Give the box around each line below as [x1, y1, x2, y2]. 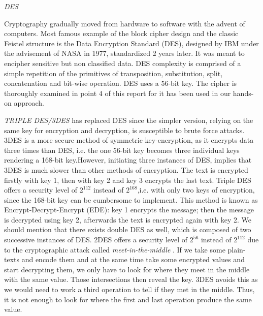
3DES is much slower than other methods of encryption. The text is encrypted [4, 164, 248, 175]
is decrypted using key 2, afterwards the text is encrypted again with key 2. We [4, 214, 251, 225]
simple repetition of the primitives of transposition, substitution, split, [4, 68, 223, 78]
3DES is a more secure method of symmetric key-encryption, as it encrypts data [4, 135, 254, 145]
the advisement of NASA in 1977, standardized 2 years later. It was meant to [4, 48, 245, 58]
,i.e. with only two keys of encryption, [137, 184, 255, 195]
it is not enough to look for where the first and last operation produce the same [4, 294, 252, 304]
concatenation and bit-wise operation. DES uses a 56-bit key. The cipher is [4, 78, 237, 88]
